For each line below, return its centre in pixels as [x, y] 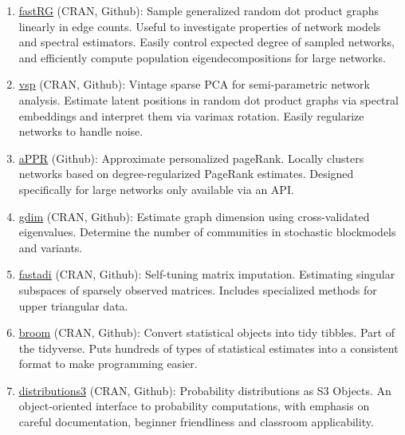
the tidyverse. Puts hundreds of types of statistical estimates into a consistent [208, 348]
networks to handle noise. [81, 131]
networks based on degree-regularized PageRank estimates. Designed [186, 174]
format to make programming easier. [108, 364]
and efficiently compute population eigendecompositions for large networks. [202, 57]
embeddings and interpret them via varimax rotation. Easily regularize [191, 115]
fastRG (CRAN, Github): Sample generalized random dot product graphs [199, 10]
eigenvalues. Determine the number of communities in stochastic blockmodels [207, 232]
